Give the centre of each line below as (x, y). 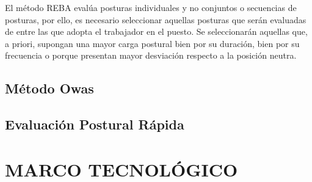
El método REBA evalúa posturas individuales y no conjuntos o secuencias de (151, 7)
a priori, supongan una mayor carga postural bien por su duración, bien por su (152, 43)
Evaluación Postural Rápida (95, 124)
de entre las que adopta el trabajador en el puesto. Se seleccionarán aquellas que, (156, 31)
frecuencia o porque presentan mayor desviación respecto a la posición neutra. (151, 55)
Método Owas (49, 88)
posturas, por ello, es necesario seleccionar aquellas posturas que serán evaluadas (156, 19)
